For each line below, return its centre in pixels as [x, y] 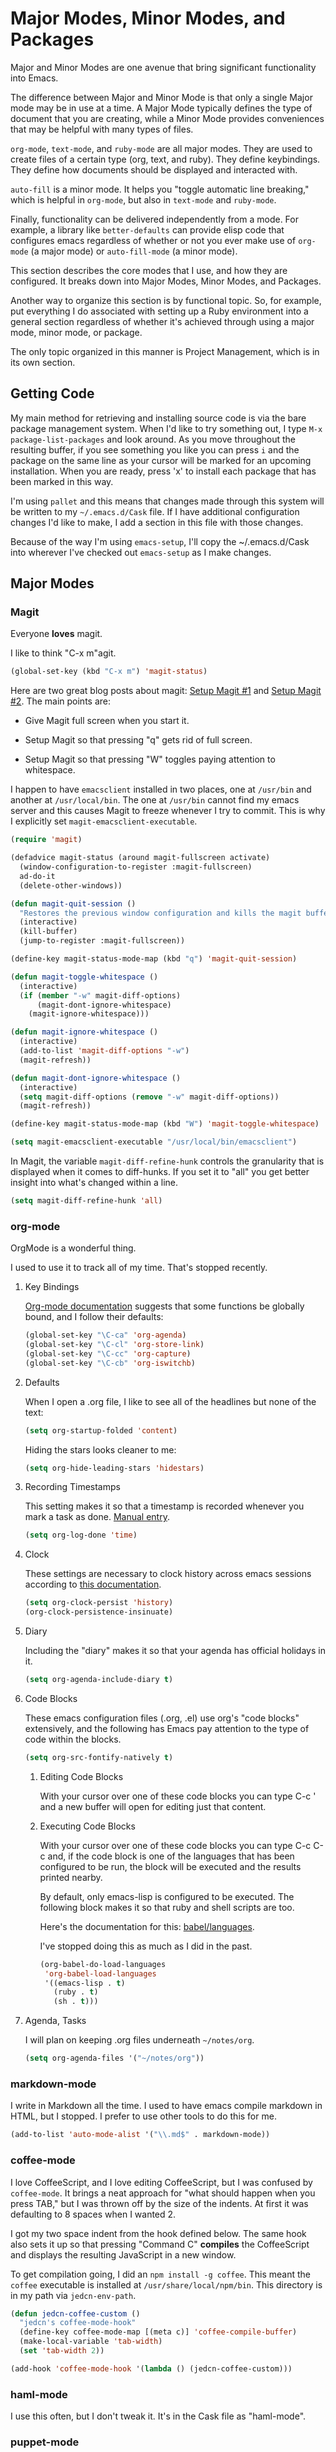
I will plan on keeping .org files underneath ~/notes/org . [139, 2040]
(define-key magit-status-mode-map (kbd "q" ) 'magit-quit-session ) [154, 959]
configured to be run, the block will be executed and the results [170, 1866]
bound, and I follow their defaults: [94, 1317]
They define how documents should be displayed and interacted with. [154, 169]
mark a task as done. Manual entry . [97, 1517]
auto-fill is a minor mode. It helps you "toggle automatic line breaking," [160, 189]
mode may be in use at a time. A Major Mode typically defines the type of [161, 108]
